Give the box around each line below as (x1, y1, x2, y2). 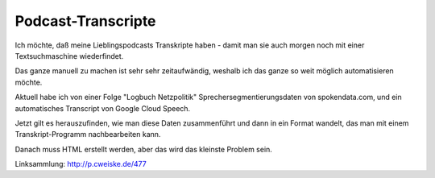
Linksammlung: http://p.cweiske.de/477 (14, 159, 147, 169)
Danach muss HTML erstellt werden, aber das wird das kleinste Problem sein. (14, 144, 273, 154)
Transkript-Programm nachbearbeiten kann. (14, 130, 161, 139)
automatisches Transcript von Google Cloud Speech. (14, 103, 191, 113)
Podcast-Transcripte (14, 12, 156, 30)
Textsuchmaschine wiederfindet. (14, 51, 124, 60)
